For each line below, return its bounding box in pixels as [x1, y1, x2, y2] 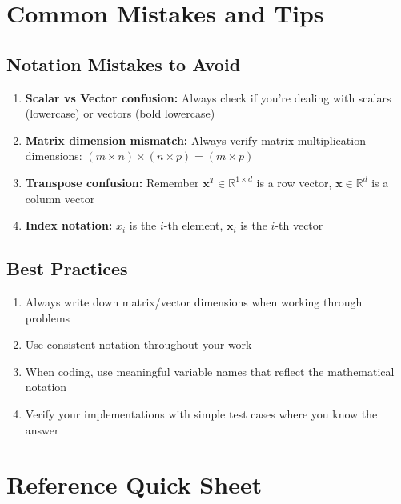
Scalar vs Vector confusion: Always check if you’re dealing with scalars [25, 89, 391, 106]
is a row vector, [256, 174, 332, 190]
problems [25, 309, 70, 326]
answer [25, 421, 59, 438]
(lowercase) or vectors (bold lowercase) [25, 105, 215, 122]
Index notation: [25, 217, 113, 234]
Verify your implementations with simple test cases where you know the [25, 405, 378, 422]
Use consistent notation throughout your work [25, 336, 252, 353]
